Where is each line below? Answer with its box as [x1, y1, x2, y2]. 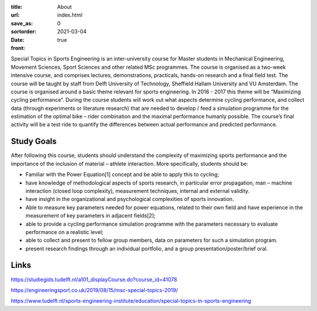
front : [11, 44, 26, 51]
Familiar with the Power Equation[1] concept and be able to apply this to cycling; [25, 171, 220, 178]
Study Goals [11, 136, 57, 146]
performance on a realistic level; [25, 228, 104, 235]
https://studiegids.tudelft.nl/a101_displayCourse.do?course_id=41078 [11, 276, 177, 283]
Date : [11, 36, 25, 44]
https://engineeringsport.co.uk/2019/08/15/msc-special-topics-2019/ [11, 286, 178, 293]
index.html [57, 12, 83, 19]
